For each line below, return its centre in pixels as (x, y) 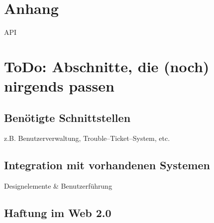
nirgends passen (59, 86)
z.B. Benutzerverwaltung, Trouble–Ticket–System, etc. (87, 138)
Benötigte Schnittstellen (67, 117)
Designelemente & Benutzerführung (58, 186)
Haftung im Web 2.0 (58, 213)
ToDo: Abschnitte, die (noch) (107, 66)
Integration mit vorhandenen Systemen (107, 165)
